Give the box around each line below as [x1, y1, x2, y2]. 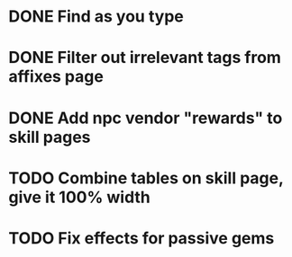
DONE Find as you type [8, 6, 184, 27]
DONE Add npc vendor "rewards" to [8, 108, 283, 128]
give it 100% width [8, 187, 151, 208]
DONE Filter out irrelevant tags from [8, 48, 281, 68]
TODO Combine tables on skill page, [8, 168, 284, 188]
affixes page [8, 66, 105, 87]
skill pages [8, 127, 91, 147]
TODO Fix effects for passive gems [8, 227, 275, 248]
